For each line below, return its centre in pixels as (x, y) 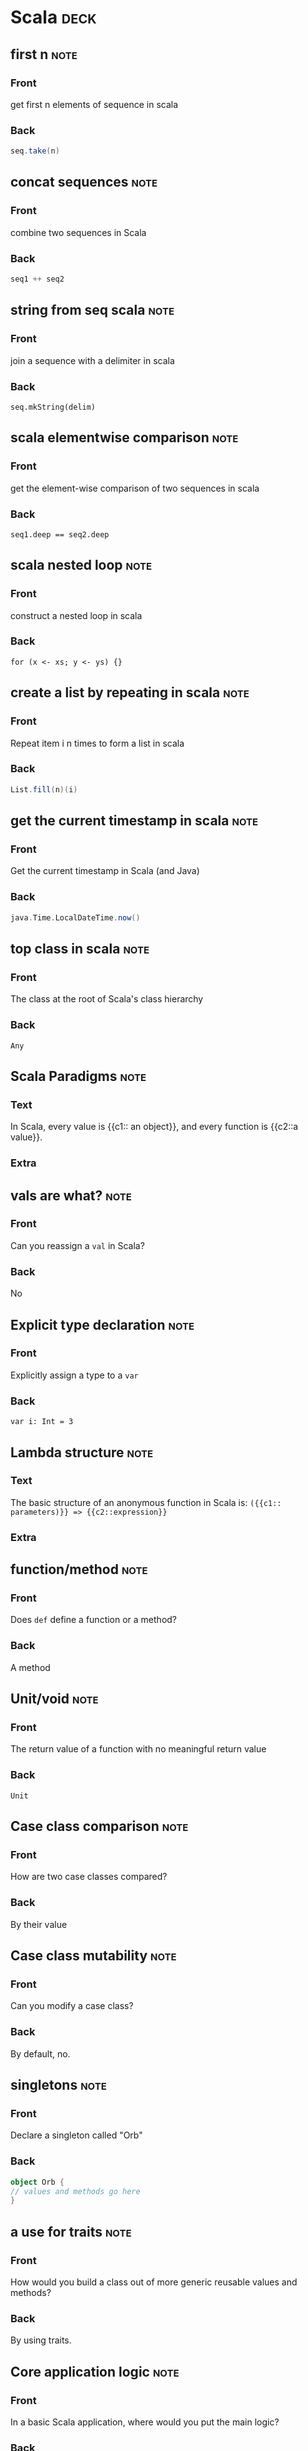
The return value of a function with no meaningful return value (138, 1749)
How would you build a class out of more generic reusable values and (154, 2282)
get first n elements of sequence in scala (94, 104)
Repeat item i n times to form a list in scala (97, 743)
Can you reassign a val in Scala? (77, 1245)
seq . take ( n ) (35, 151)
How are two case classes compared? (89, 1877)
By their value (39, 1924)
